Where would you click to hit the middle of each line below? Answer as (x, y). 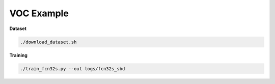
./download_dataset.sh (48, 42)
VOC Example (39, 13)
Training (19, 55)
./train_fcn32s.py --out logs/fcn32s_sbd (73, 68)
